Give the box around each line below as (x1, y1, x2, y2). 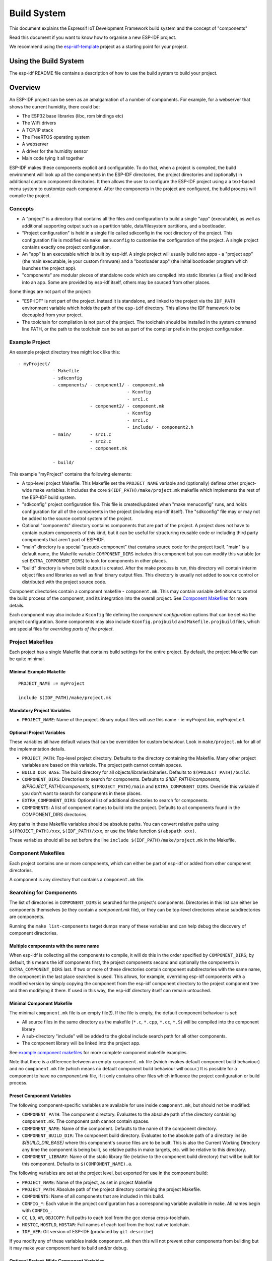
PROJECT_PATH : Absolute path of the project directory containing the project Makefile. (22, 1186, 201, 1192)
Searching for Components (9, 889, 78, 896)
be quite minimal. (9, 656, 45, 662)
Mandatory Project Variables (9, 707, 71, 713)
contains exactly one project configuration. (22, 244, 111, 250)
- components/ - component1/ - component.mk (52, 382, 165, 388)
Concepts (9, 205, 34, 212)
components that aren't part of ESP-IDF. (22, 537, 105, 543)
